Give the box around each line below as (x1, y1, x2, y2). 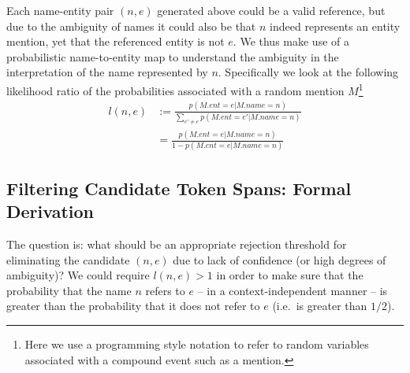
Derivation (6, 199, 94, 223)
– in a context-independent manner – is (197, 282, 388, 298)
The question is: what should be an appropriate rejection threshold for (6, 236, 347, 253)
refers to (145, 282, 185, 298)
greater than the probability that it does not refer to (6, 297, 260, 314)
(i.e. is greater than (272, 297, 367, 314)
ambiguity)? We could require (6, 267, 150, 283)
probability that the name (6, 282, 132, 298)
